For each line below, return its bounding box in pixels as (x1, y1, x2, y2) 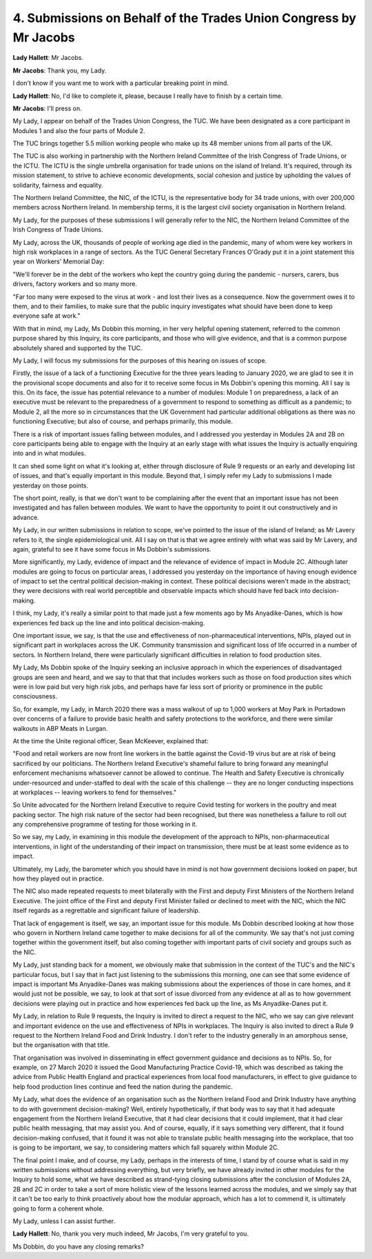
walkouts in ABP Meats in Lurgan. (12, 724, 108, 732)
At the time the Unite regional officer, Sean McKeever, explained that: (12, 736, 209, 745)
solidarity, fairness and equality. (12, 181, 103, 189)
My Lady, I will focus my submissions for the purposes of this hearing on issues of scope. (12, 356, 267, 365)
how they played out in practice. (12, 874, 104, 883)
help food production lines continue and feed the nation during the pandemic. (12, 1082, 234, 1091)
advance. (12, 513, 39, 521)
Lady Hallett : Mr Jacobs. (12, 54, 84, 62)
